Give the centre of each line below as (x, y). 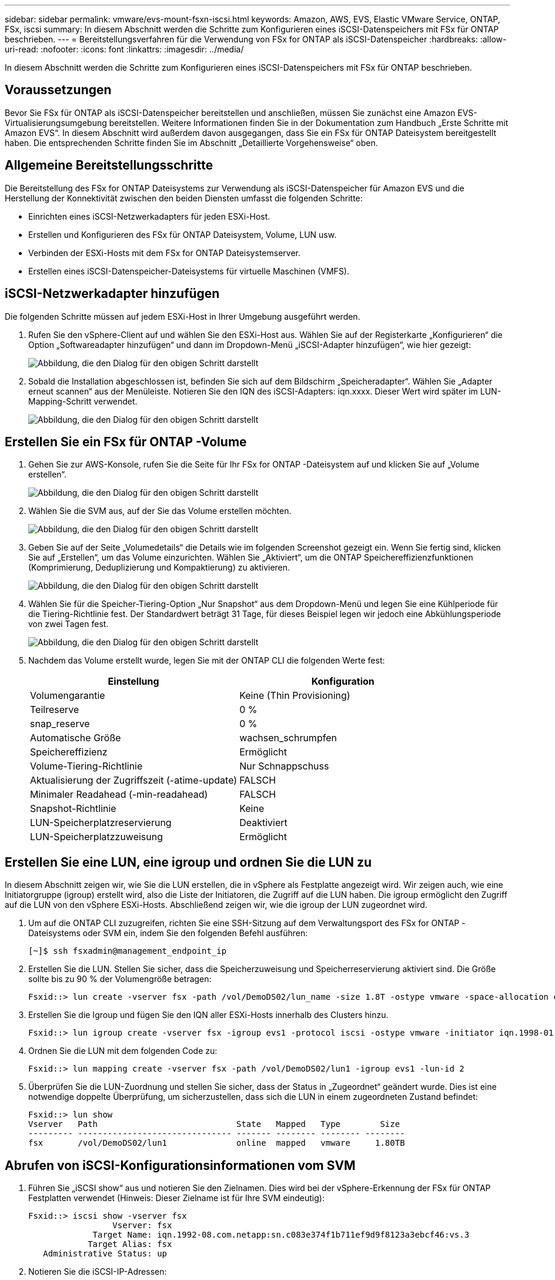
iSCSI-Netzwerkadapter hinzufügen (112, 294)
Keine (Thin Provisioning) (295, 696)
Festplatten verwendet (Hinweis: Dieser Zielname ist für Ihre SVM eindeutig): (176, 1198)
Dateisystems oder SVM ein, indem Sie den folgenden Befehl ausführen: (168, 933)
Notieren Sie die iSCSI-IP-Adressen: (98, 1272)
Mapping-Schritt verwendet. (83, 401)
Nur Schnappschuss (284, 766)
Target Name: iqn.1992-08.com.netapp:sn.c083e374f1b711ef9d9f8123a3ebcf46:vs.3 (281, 1235)
